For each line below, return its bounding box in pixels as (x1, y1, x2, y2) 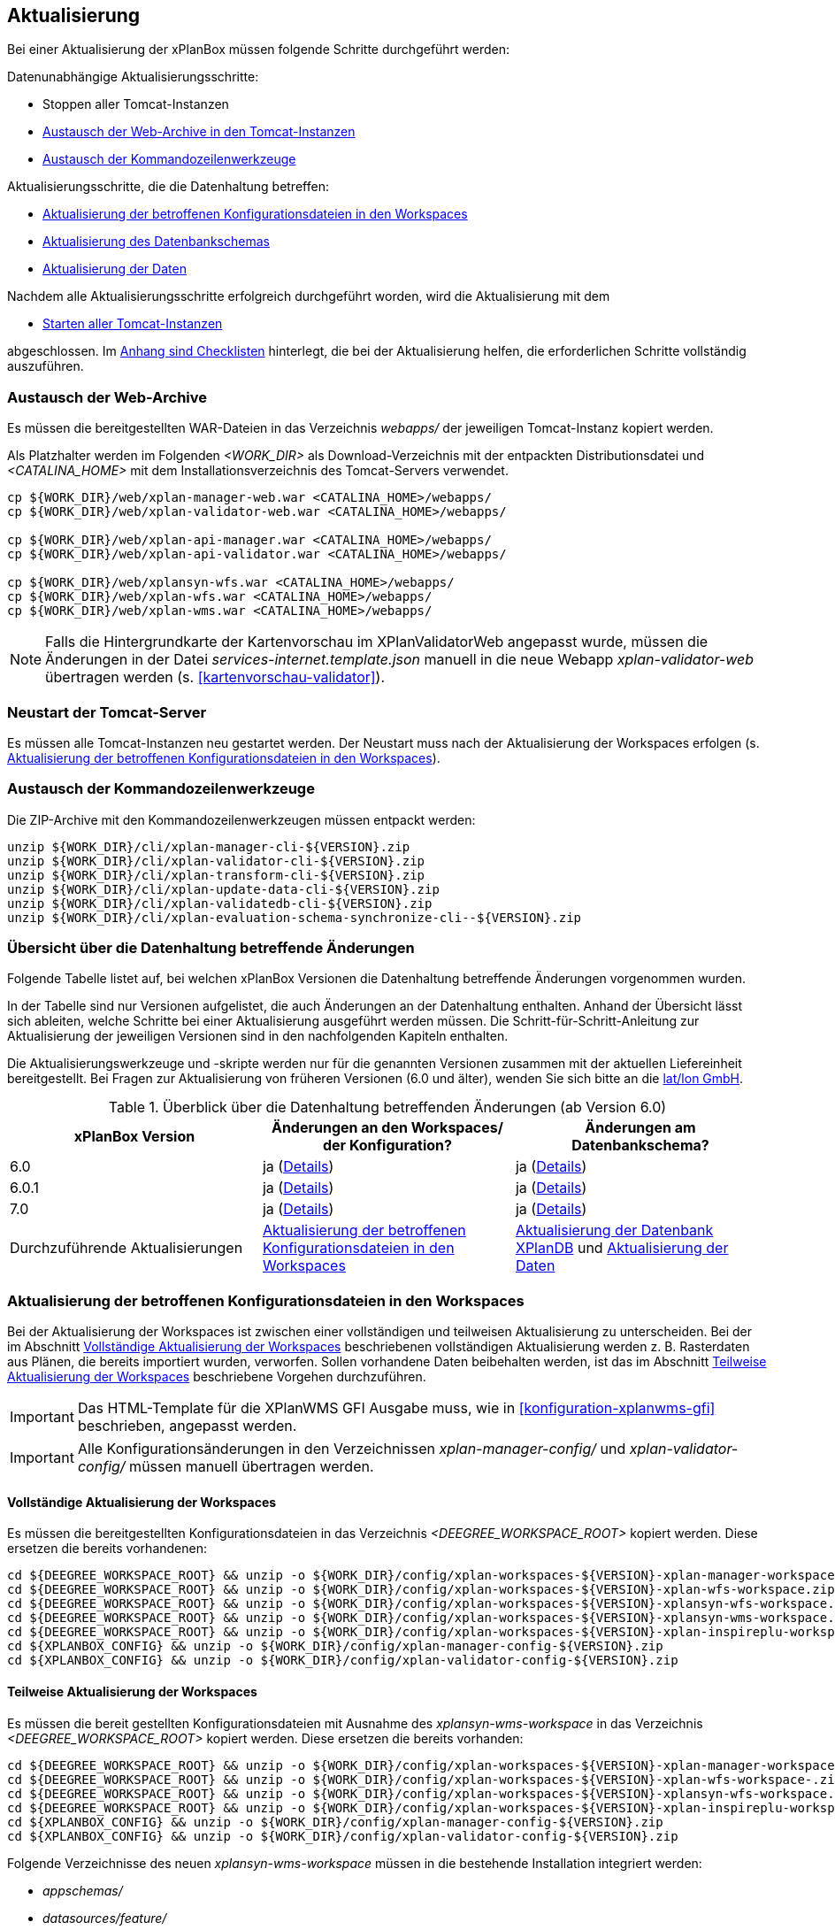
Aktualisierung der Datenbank (515, 1221, 714, 1240)
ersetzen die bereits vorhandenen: (7, 1541, 207, 1557)
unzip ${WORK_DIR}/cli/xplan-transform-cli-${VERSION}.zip (7, 867, 425, 882)
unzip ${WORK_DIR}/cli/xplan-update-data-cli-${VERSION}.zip (7, 881, 440, 896)
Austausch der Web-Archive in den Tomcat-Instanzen (42, 124, 356, 140)
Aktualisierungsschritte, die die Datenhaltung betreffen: (7, 179, 329, 195)
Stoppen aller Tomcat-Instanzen (42, 96, 229, 112)
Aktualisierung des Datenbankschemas (42, 234, 270, 250)
